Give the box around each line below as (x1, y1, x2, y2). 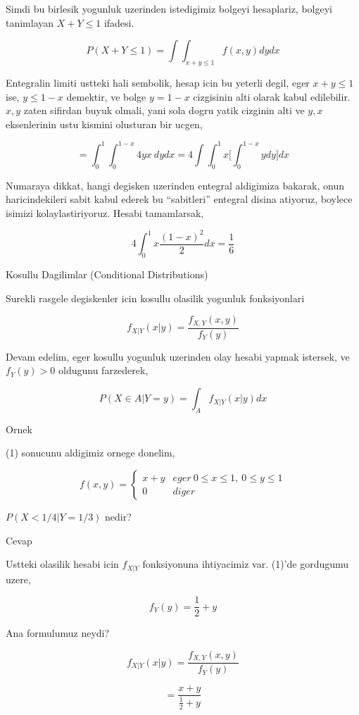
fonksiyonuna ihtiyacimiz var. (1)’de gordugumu (142, 557, 349, 571)
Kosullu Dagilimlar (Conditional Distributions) (6, 267, 208, 282)
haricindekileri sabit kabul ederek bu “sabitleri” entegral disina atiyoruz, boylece (6, 192, 353, 206)
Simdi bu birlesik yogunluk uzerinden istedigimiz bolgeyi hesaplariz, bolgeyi (6, 1, 332, 15)
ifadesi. (103, 15, 134, 30)
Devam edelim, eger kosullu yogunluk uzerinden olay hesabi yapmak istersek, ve (6, 349, 350, 363)
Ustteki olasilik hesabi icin (6, 557, 119, 571)
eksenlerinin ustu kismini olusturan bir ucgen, (6, 116, 203, 131)
